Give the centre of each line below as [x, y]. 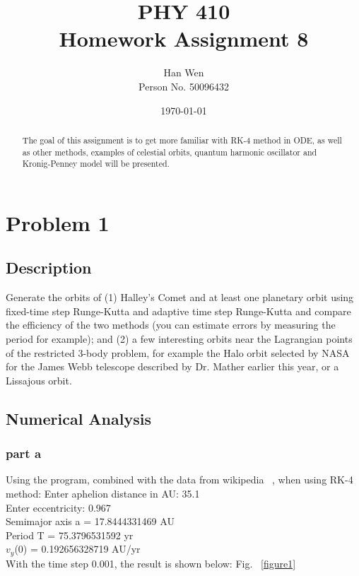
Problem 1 [58, 222]
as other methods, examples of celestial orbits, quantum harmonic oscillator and [170, 152]
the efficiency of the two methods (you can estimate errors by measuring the [171, 325]
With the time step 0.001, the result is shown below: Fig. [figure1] [151, 563]
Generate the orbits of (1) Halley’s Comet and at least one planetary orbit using [180, 297]
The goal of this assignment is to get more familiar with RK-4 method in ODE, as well [182, 140]
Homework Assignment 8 [184, 39]
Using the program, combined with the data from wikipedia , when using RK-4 [179, 480]
